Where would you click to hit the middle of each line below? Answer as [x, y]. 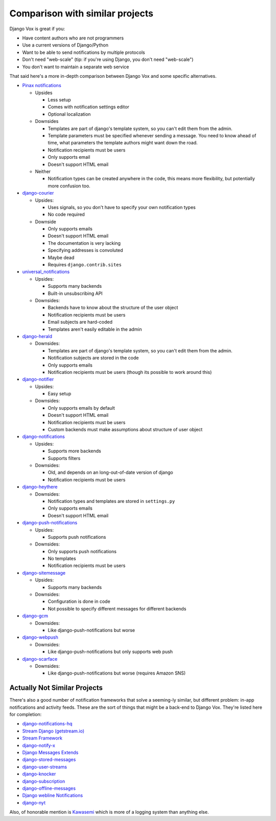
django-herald [37, 336]
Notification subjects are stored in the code [93, 358]
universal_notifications [46, 272]
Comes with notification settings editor [89, 107]
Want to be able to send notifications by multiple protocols [84, 52]
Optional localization [69, 114]
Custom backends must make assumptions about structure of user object [125, 430]
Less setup [59, 100]
